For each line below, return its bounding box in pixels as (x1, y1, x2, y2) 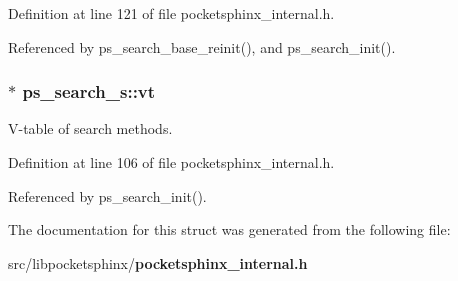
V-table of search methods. (8, 118, 173, 139)
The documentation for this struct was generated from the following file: (8, 219, 451, 240)
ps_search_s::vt (22, 79, 156, 104)
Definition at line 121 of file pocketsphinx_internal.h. (8, 3, 335, 23)
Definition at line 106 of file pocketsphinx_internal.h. (8, 152, 335, 172)
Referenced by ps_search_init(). (8, 185, 207, 206)
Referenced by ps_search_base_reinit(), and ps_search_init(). (8, 36, 396, 57)
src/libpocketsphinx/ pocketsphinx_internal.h (8, 252, 308, 273)
